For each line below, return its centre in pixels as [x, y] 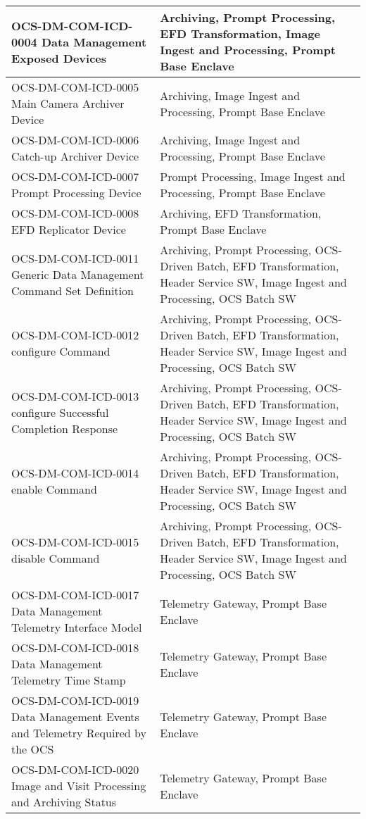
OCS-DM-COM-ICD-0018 [75, 648]
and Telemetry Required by [79, 733]
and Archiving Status [64, 802]
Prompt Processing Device [76, 193]
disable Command [56, 558]
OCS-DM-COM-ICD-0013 [75, 396]
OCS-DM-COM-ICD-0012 [75, 335]
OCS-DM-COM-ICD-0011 [75, 258]
